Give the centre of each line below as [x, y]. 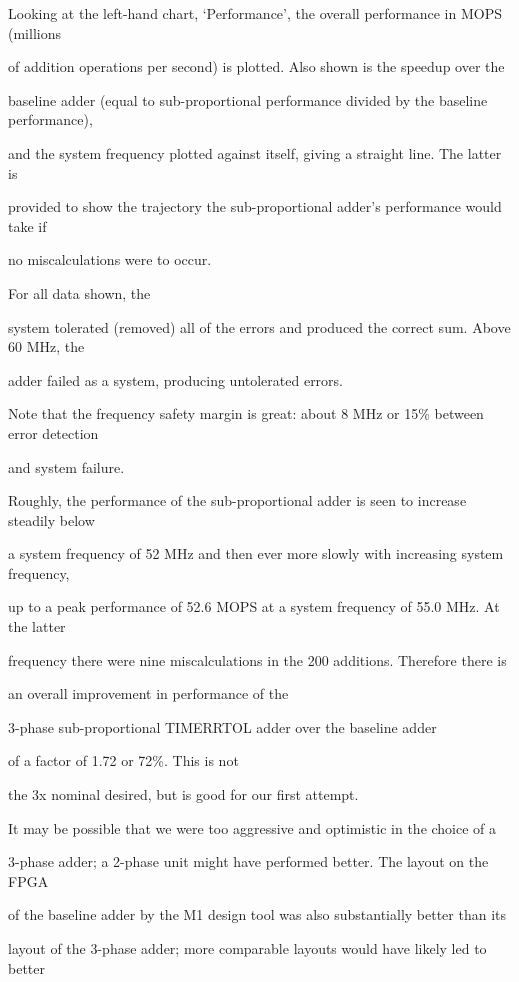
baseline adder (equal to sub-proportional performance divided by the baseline [248, 99]
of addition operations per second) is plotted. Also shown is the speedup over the [256, 66]
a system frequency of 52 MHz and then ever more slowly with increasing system [256, 553]
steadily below [51, 519]
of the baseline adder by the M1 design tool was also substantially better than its [257, 914]
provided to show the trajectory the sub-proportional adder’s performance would [255, 206]
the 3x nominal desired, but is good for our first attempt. [183, 794]
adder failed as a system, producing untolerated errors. [176, 379]
